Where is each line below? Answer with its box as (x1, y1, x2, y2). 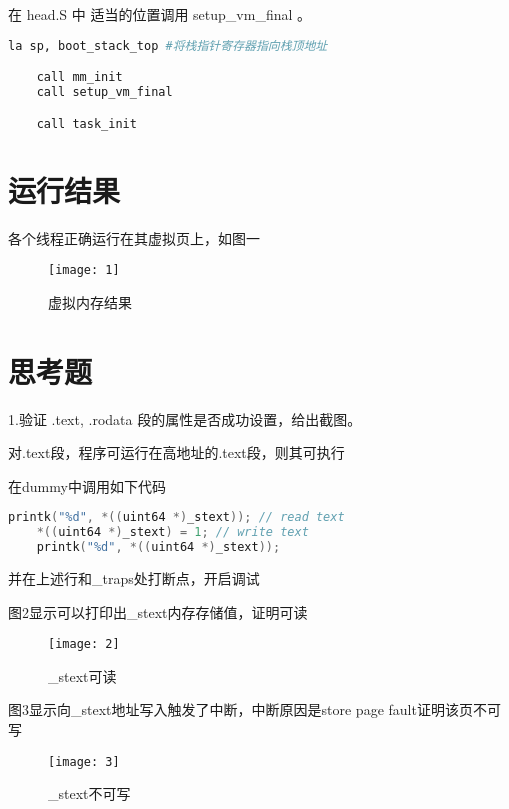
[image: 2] (48, 637, 120, 652)
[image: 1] (48, 263, 120, 278)
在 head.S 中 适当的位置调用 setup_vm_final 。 (8, 4, 312, 24)
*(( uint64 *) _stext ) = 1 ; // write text (36, 525, 309, 540)
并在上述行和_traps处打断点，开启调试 (8, 567, 260, 588)
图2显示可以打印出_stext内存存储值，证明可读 (8, 601, 308, 622)
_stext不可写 (48, 783, 131, 804)
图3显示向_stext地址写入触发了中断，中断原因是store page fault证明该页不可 (8, 699, 501, 720)
